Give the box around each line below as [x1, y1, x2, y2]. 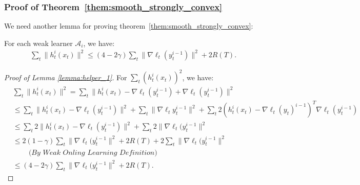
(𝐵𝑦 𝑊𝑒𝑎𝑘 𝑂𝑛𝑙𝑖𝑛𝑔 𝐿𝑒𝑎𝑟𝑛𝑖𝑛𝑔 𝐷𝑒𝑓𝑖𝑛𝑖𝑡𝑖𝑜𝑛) [28, 149, 157, 157]
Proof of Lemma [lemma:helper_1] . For [4, 72, 127, 82]
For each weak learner [4, 37, 73, 48]
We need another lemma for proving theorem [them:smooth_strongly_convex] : [4, 20, 253, 31]
